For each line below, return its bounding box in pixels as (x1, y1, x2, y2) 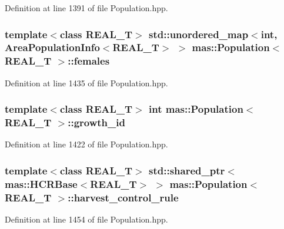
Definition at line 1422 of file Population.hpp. (5, 138, 168, 150)
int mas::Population (149, 102, 243, 116)
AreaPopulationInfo (5, 40, 100, 55)
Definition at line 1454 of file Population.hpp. (5, 213, 168, 225)
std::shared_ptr (149, 163, 225, 177)
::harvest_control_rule (68, 190, 179, 204)
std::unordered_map (149, 26, 249, 41)
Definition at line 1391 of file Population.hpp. (5, 2, 168, 14)
